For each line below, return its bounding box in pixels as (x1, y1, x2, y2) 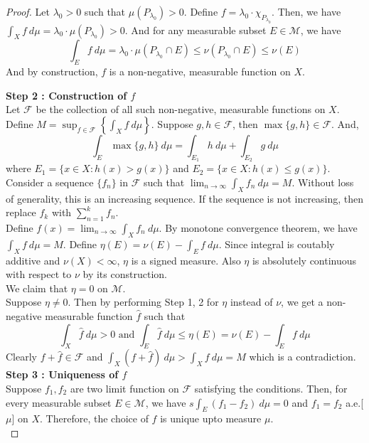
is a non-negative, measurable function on (109, 64, 291, 79)
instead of (230, 294, 273, 309)
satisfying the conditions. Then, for (194, 380, 348, 395)
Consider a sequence (6, 174, 94, 189)
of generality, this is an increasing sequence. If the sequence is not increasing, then (6, 191, 364, 206)
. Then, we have (272, 4, 341, 18)
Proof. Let (6, 4, 50, 18)
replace (6, 205, 36, 220)
